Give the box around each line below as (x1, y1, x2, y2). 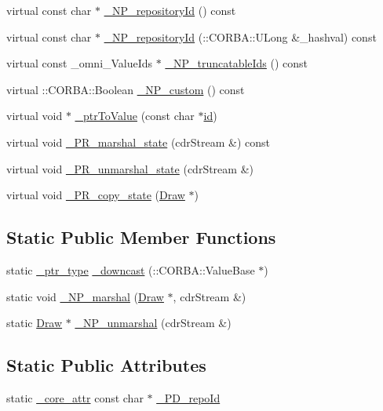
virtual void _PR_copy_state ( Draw (6, 187, 185, 203)
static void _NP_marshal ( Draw (6, 288, 164, 304)
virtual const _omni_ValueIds (6, 55, 153, 71)
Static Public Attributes (6, 353, 206, 377)
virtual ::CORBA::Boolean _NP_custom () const (6, 81, 245, 97)
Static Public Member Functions (6, 225, 276, 249)
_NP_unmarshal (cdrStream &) (75, 315, 232, 331)
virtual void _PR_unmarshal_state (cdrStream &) (6, 160, 254, 176)
